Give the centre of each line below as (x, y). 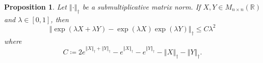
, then (60, 19)
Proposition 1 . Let (35, 7)
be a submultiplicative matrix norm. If (141, 7)
